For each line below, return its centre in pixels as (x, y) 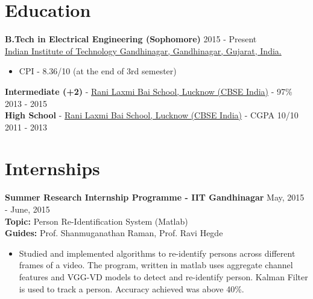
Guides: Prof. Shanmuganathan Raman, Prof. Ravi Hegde (114, 233)
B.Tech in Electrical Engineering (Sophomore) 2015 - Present (131, 39)
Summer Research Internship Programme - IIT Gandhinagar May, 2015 (155, 197)
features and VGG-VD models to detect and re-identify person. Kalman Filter (163, 276)
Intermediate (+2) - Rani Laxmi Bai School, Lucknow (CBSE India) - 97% (149, 91)
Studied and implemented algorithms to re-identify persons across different (157, 253)
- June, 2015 (27, 209)
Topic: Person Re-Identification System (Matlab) (96, 221)
